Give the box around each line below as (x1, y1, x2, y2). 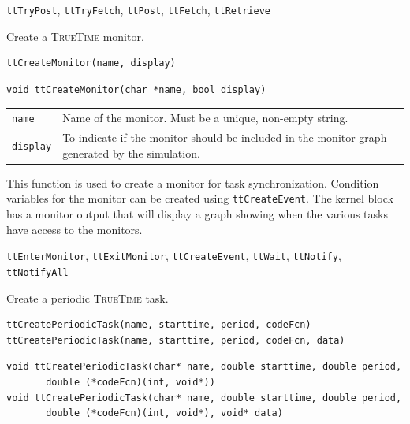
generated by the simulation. (62, 144, 200, 161)
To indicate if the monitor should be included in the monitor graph (62, 129, 387, 146)
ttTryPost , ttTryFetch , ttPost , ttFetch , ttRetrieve (6, 2, 270, 17)
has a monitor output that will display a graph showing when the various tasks (6, 206, 388, 222)
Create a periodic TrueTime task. (6, 289, 169, 306)
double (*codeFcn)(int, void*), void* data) (46, 407, 283, 419)
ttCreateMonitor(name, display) (6, 58, 176, 69)
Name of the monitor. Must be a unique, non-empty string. (62, 110, 348, 126)
